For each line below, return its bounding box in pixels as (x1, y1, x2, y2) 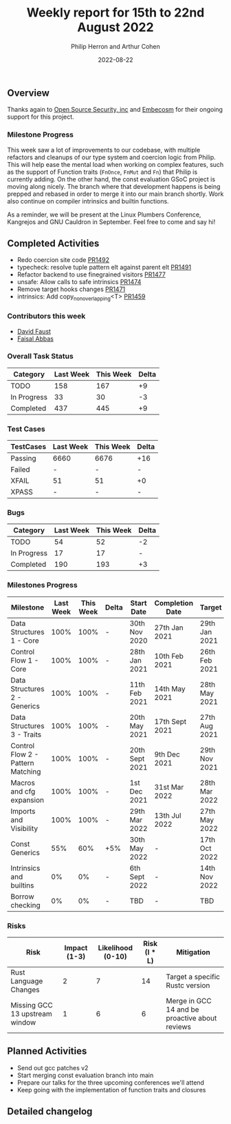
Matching (10, 767, 41, 776)
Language (10, 976, 43, 986)
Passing (10, 454, 36, 463)
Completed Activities (7, 238, 100, 250)
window (10, 1018, 36, 1027)
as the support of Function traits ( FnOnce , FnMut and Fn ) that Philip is (7, 168, 198, 176)
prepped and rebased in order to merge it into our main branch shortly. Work (7, 190, 224, 198)
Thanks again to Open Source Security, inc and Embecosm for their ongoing (7, 106, 223, 114)
